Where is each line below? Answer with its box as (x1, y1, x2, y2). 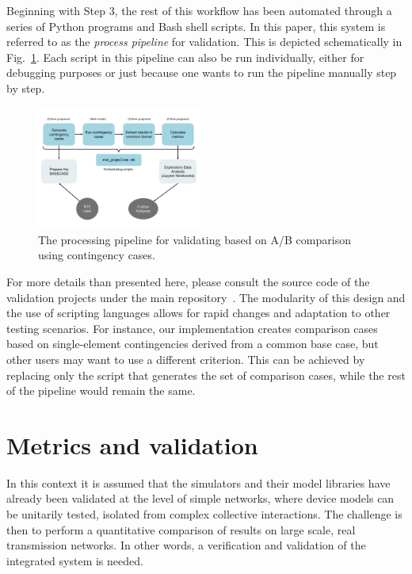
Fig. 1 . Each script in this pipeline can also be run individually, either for (6, 48, 364, 65)
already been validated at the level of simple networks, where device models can (6, 490, 395, 507)
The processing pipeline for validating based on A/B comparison (38, 231, 351, 247)
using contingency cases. (38, 247, 155, 263)
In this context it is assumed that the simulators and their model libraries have (6, 474, 391, 491)
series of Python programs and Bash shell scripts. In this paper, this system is (6, 17, 386, 34)
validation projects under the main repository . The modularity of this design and (6, 289, 406, 305)
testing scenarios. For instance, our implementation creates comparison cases (6, 320, 378, 336)
